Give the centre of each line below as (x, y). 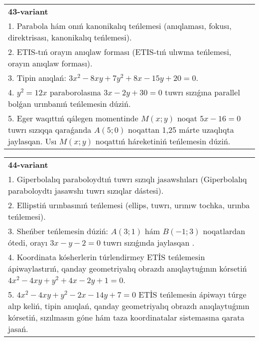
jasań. (18, 329)
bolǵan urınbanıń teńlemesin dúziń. (69, 104)
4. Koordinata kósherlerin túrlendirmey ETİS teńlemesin (107, 257)
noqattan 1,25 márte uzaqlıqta (181, 130)
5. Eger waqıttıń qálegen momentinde (73, 118)
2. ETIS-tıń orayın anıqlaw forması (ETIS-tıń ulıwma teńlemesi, (120, 52)
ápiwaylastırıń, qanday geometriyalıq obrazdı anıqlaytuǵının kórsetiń (128, 268)
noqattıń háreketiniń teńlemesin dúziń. (163, 141)
